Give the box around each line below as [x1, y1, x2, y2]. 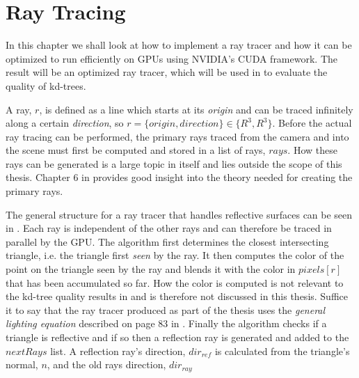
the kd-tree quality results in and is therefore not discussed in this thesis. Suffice [6, 289, 349, 304]
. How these [287, 143, 337, 157]
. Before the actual [272, 116, 352, 130]
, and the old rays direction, [47, 357, 166, 372]
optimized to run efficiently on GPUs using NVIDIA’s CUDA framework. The [6, 51, 338, 65]
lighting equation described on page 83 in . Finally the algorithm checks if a [6, 316, 327, 331]
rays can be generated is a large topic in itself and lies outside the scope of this [6, 156, 342, 171]
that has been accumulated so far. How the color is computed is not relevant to [6, 275, 344, 290]
